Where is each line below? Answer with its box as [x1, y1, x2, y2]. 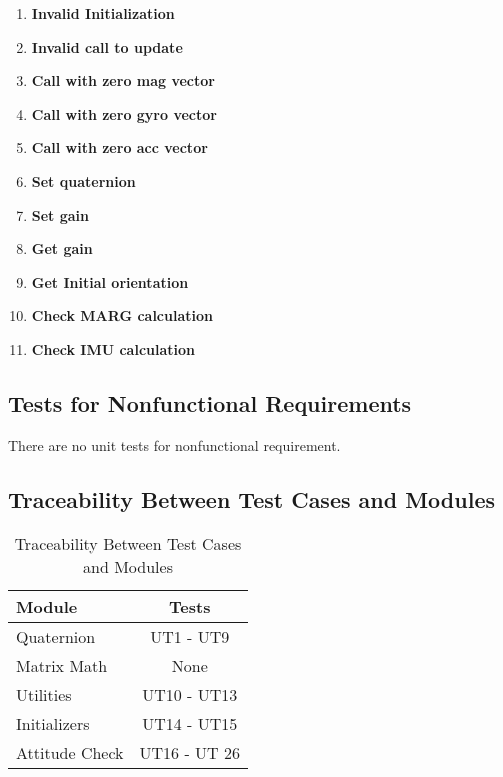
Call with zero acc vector [31, 137, 208, 158]
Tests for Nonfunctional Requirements [8, 387, 412, 418]
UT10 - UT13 [142, 682, 238, 706]
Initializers [16, 711, 90, 735]
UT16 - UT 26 [139, 740, 240, 764]
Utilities [16, 682, 72, 706]
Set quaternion [31, 170, 136, 191]
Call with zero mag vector [31, 70, 215, 91]
